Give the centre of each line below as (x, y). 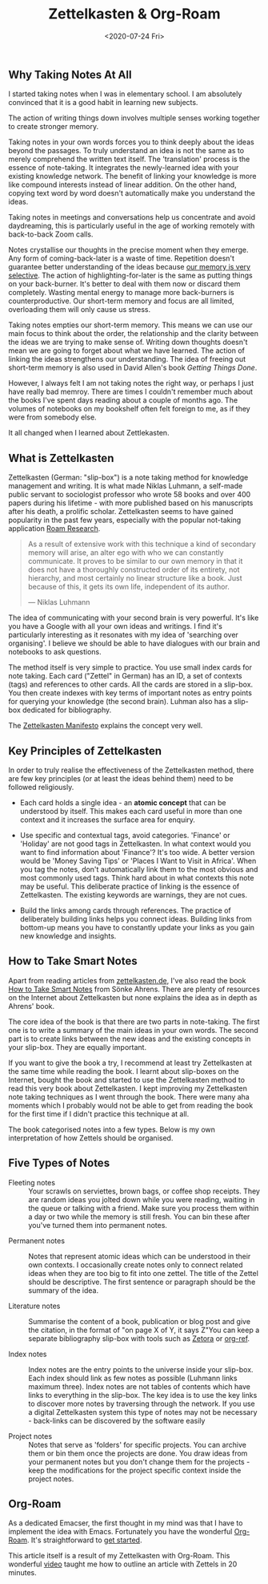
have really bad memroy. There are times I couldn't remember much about (131, 392)
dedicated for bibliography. (67, 710)
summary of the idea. (63, 1290)
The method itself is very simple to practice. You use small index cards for (130, 667)
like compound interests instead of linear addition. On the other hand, (123, 184)
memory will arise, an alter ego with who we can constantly (126, 553)
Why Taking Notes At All (70, 74)
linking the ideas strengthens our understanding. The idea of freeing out (127, 359)
